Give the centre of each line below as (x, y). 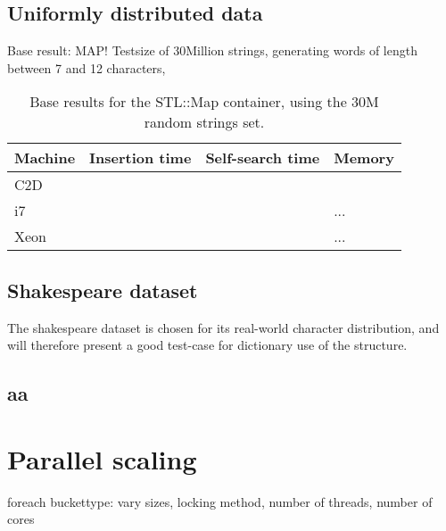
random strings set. (204, 122)
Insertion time (140, 158)
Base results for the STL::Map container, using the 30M (204, 102)
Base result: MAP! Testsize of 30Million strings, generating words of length (212, 50)
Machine (45, 158)
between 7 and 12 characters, (87, 67)
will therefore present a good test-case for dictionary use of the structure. (207, 345)
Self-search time (263, 158)
